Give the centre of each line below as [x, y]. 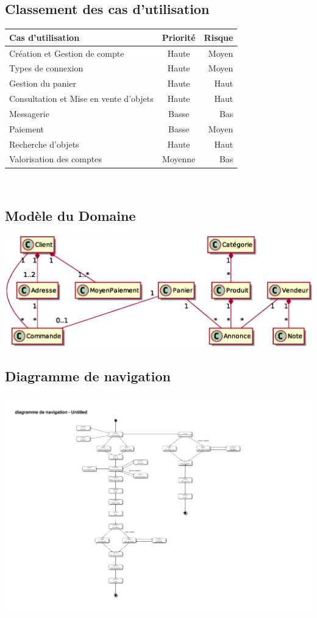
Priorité [179, 37]
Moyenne [179, 159]
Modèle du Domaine [70, 215]
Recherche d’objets [44, 144]
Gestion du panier [43, 83]
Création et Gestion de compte [67, 53]
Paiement [27, 128]
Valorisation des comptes [55, 159]
